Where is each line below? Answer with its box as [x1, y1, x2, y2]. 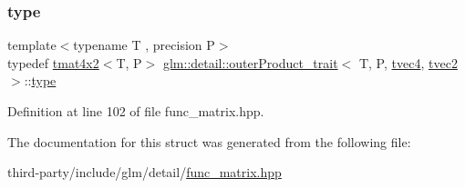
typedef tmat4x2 [7, 53, 99, 72]
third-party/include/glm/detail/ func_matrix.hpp [7, 163, 282, 182]
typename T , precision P [73, 35, 215, 54]
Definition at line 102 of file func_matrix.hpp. [7, 102, 264, 120]
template [7, 35, 57, 54]
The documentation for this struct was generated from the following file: [7, 132, 411, 151]
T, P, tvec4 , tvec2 [358, 53, 458, 72]
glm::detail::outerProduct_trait [162, 53, 338, 72]
